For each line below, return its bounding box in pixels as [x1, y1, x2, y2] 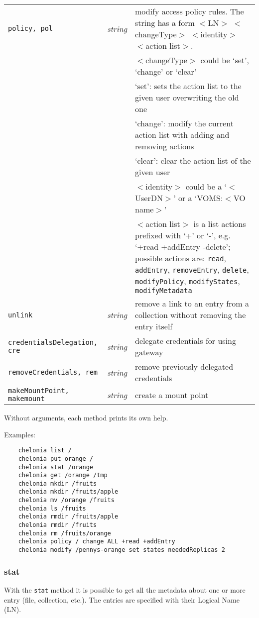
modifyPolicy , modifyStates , [135, 275, 240, 287]
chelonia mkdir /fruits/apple [18, 488, 119, 496]
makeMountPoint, [8, 387, 69, 395]
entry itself [135, 320, 173, 332]
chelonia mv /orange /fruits [18, 497, 115, 504]
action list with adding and [135, 129, 230, 140]
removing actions [135, 140, 194, 152]
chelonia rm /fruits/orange [18, 529, 111, 537]
